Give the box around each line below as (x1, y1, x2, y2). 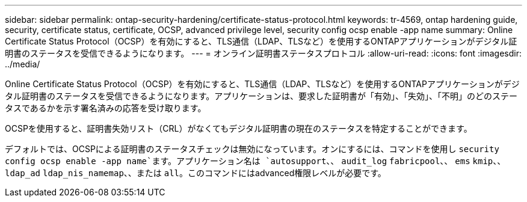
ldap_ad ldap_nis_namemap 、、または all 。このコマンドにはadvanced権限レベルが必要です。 (5, 168, 386, 178)
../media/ (5, 59, 40, 69)
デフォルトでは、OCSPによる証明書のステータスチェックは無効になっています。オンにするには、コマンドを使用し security (5, 144, 499, 154)
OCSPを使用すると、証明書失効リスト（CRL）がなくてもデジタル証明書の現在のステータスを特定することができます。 (5, 123, 472, 133)
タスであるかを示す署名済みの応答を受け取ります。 (5, 103, 206, 113)
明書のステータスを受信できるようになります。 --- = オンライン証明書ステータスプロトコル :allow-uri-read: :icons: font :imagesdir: (5, 48, 522, 58)
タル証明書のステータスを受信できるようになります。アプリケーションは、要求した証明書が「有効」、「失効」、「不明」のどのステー (5, 91, 518, 101)
